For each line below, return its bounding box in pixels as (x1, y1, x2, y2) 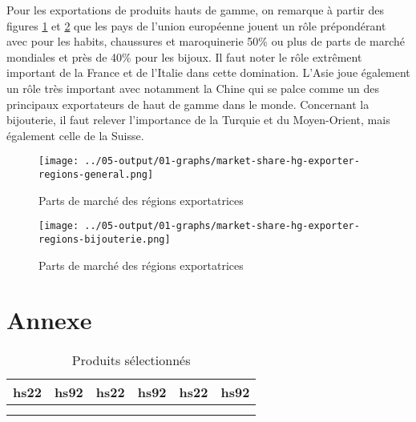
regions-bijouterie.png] (38, 233, 171, 245)
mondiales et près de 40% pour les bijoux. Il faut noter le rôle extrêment (6, 48, 362, 65)
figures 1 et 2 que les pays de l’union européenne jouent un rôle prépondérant (6, 17, 386, 34)
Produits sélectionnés (71, 351, 191, 370)
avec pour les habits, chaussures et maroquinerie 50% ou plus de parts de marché (6, 33, 405, 50)
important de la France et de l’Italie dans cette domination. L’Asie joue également (6, 64, 410, 81)
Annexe (6, 303, 92, 336)
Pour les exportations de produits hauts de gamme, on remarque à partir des (6, 2, 385, 18)
